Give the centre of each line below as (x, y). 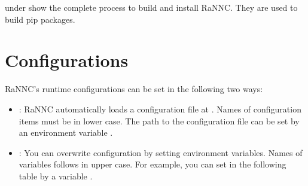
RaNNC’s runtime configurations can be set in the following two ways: (134, 89)
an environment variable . (66, 132)
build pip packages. (40, 19)
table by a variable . (56, 176)
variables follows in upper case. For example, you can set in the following (153, 164)
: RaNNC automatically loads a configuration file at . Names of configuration (160, 109)
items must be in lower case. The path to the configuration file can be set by (159, 121)
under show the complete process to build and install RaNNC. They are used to (151, 7)
